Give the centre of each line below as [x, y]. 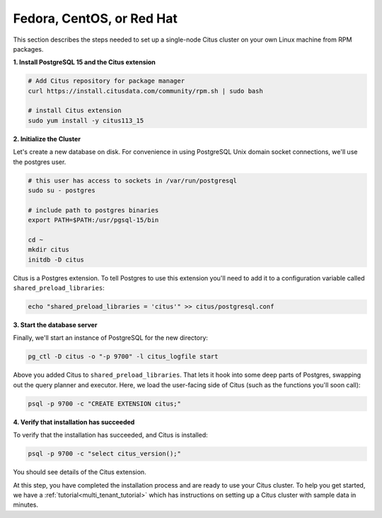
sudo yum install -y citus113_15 [86, 120]
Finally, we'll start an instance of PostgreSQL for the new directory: [111, 338]
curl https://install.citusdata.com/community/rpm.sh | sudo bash [145, 91]
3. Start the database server [55, 325]
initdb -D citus [56, 259]
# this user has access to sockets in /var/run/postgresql [132, 181]
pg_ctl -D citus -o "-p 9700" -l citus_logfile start [123, 357]
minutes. [26, 505]
